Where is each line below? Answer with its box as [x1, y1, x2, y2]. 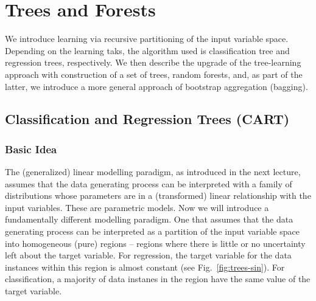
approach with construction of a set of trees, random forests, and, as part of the [5, 67, 303, 80]
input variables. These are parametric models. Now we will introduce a [5, 201, 269, 213]
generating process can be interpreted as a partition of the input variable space [5, 225, 300, 238]
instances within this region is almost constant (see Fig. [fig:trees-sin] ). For [5, 260, 285, 273]
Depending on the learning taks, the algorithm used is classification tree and [5, 44, 290, 57]
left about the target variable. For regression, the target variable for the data [5, 249, 292, 261]
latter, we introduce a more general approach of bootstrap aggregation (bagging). [5, 80, 308, 92]
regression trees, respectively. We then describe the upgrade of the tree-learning [5, 56, 301, 69]
